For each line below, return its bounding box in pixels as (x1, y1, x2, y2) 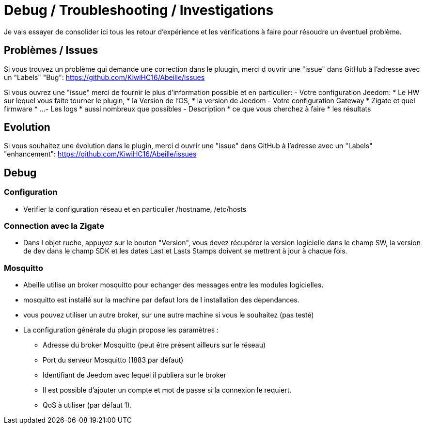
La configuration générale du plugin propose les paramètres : (23, 326, 219, 334)
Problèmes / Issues (4, 44, 98, 57)
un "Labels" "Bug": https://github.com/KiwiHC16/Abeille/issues (4, 73, 205, 81)
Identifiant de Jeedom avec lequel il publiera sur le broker (43, 371, 226, 380)
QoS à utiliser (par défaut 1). (43, 401, 132, 410)
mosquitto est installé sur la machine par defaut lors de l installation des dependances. (23, 296, 299, 304)
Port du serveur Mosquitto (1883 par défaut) (43, 356, 184, 365)
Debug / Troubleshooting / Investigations (4, 2, 274, 18)
